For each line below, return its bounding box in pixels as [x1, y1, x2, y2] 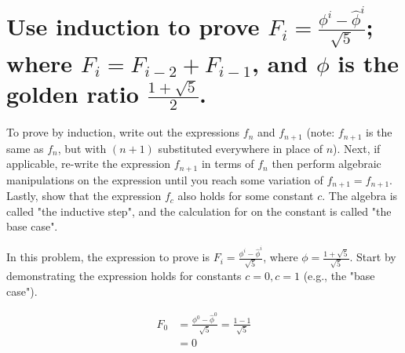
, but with [57, 140, 107, 156]
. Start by [349, 249, 396, 265]
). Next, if [333, 140, 381, 156]
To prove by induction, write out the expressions [6, 124, 240, 140]
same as [6, 140, 44, 156]
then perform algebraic [272, 155, 381, 172]
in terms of [201, 155, 254, 172]
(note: [306, 124, 335, 140]
